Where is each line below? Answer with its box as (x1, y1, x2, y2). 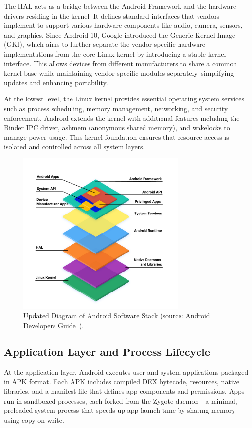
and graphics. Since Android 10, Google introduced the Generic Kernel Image (4, 29, 235, 39)
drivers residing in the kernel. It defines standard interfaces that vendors (4, 10, 219, 20)
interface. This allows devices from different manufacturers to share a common (4, 58, 237, 68)
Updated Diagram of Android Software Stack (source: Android (23, 311, 210, 321)
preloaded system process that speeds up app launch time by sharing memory (4, 405, 235, 415)
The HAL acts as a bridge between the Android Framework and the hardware (4, 1, 236, 11)
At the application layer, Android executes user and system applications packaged (4, 367, 249, 377)
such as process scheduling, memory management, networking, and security (4, 103, 228, 113)
